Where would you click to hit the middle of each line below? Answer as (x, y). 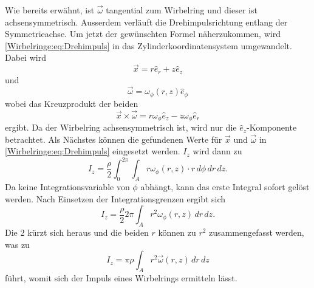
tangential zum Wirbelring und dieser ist (182, 10)
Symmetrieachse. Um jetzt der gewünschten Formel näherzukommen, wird (143, 34)
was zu (17, 244)
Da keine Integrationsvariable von (67, 187)
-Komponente (272, 127)
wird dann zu (217, 151)
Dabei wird (26, 57)
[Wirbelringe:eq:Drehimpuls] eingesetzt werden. (93, 151)
